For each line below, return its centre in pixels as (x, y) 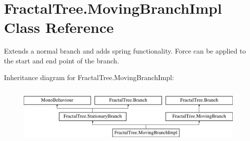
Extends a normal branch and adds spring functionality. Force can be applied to (125, 51)
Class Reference (59, 27)
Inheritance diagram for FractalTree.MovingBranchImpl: (89, 77)
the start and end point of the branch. (62, 60)
